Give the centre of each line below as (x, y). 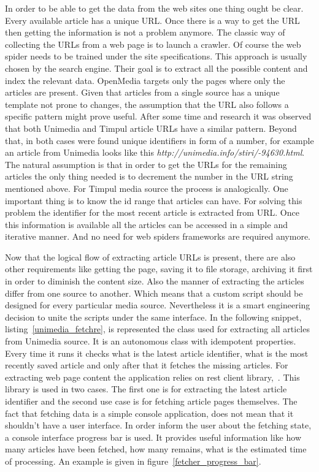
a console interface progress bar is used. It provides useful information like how (153, 437)
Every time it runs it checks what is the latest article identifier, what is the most (157, 353)
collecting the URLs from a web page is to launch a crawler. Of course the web (153, 44)
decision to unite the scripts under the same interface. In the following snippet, (153, 317)
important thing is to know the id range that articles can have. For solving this (154, 200)
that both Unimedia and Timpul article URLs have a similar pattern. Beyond (151, 128)
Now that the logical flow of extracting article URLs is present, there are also (150, 257)
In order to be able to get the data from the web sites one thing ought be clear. (154, 8)
